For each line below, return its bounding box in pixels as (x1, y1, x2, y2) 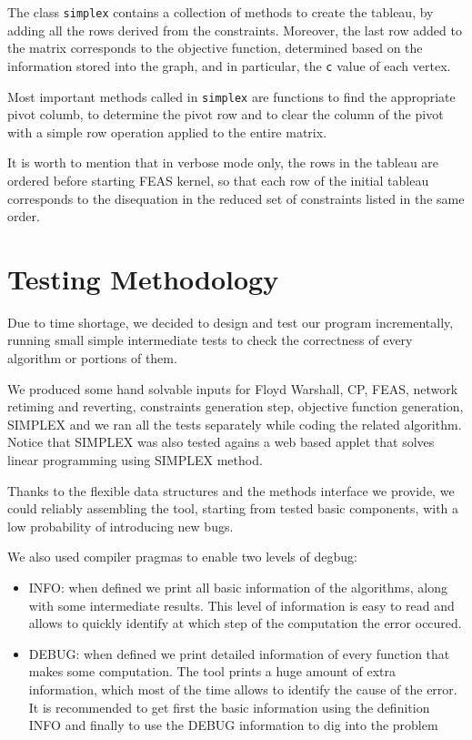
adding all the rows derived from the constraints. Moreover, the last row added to (7, 20, 462, 39)
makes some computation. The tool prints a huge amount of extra (28, 662, 396, 681)
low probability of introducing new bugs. (7, 516, 234, 535)
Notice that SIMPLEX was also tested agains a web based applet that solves (7, 432, 435, 451)
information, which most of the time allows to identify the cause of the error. (28, 679, 457, 698)
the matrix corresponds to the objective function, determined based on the (7, 38, 423, 57)
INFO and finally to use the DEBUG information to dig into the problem (28, 715, 438, 735)
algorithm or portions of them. (7, 349, 177, 368)
